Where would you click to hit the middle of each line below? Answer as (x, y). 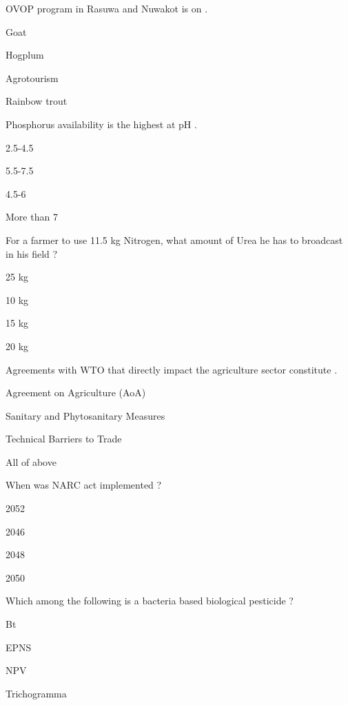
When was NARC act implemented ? (84, 485)
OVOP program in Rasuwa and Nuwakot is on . (107, 8)
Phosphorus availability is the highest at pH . (101, 124)
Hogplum (25, 55)
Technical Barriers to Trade (64, 439)
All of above (31, 461)
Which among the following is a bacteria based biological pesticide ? (150, 601)
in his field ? (32, 253)
